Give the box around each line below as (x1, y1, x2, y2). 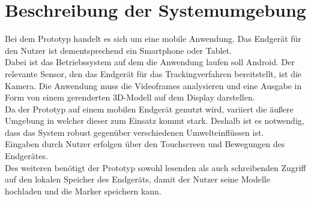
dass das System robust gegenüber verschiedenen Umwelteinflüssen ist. (5, 126, 264, 138)
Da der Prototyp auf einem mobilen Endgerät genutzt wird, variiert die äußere (5, 102, 294, 115)
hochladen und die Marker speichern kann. (5, 184, 162, 197)
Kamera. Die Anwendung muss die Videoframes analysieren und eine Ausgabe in (5, 79, 302, 92)
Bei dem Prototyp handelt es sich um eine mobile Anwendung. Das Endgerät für (5, 32, 301, 45)
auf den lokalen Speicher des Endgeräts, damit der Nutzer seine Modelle (5, 173, 270, 185)
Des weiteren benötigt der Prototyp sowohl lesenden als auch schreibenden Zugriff (5, 161, 306, 173)
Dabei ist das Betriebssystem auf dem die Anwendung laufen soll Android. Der (5, 56, 295, 68)
